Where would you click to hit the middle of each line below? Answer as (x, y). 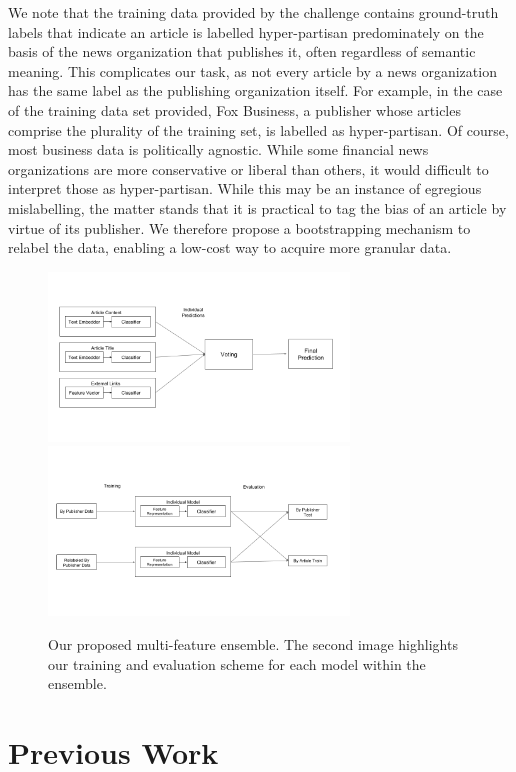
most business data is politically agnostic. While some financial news (218, 149)
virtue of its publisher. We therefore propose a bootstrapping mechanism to (239, 227)
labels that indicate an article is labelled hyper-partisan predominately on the (246, 31)
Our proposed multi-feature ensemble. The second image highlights (253, 644)
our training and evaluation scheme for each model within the (237, 663)
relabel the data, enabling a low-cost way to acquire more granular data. (230, 247)
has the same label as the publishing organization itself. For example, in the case (255, 90)
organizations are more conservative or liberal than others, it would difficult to (248, 168)
